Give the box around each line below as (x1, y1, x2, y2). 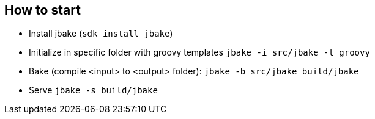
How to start (4, 2, 81, 18)
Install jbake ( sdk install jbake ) (29, 28, 173, 39)
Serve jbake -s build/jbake (29, 85, 158, 96)
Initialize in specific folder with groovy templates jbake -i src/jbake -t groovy (29, 47, 370, 58)
